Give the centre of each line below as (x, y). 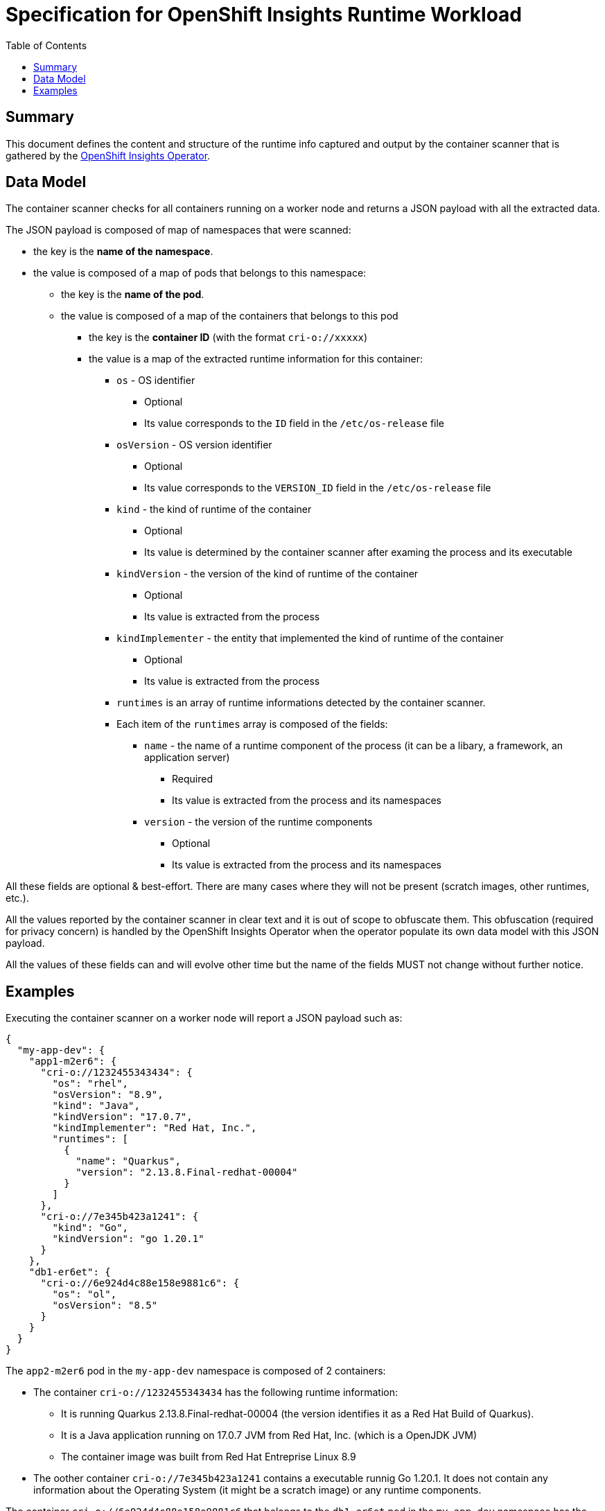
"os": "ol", (85, 1294)
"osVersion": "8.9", (108, 1095)
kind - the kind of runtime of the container (214, 509)
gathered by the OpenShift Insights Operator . (108, 155)
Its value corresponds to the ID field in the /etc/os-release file (295, 423)
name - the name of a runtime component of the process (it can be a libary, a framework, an (354, 746)
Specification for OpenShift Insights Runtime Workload (264, 15)
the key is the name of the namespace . (123, 252)
